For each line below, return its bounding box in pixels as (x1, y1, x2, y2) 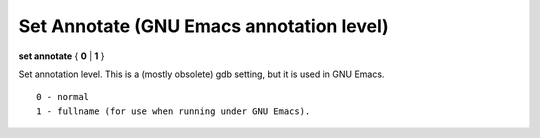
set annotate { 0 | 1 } (18, 50, 105, 62)
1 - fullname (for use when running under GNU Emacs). (36, 105, 311, 117)
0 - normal (36, 91, 90, 103)
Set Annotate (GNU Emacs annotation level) (18, 15, 389, 37)
